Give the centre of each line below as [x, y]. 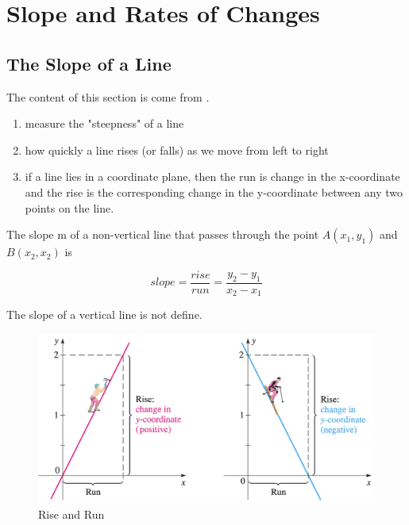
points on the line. [69, 207]
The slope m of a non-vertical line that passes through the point [163, 234]
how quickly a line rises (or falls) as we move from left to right [177, 149]
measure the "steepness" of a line [104, 123]
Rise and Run [71, 514]
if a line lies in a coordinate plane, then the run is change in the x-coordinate [212, 176]
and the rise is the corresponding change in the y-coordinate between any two [214, 192]
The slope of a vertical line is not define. [104, 314]
